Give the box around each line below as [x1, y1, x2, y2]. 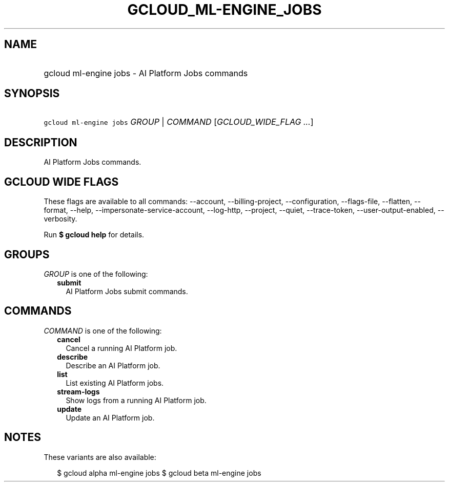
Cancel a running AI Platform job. [66, 343, 177, 352]
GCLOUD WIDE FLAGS [4, 175, 119, 188]
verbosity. [44, 214, 77, 224]
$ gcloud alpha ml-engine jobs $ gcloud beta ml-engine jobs [57, 468, 261, 477]
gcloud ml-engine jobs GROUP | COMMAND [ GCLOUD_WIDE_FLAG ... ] [44, 117, 314, 127]
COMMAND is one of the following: [44, 326, 162, 335]
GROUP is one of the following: [44, 269, 148, 278]
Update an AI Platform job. [66, 413, 155, 422]
